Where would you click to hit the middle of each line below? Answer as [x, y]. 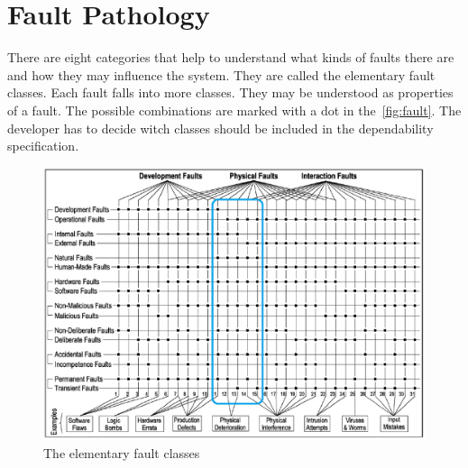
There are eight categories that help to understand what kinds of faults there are [231, 57]
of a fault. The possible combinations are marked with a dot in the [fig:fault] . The [234, 110]
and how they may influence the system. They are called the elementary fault [221, 74]
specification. [43, 146]
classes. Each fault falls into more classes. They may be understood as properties [230, 92]
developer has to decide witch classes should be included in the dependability [220, 128]
